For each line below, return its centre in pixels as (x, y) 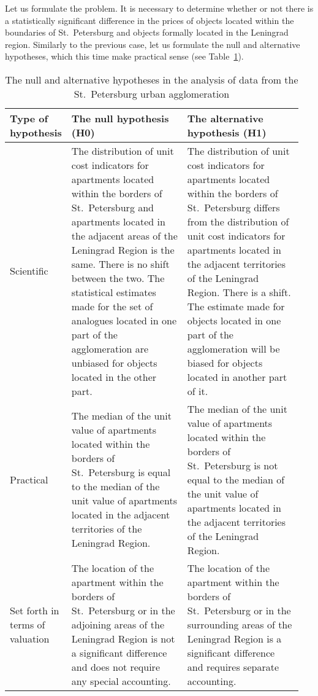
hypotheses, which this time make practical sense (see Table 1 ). (124, 56)
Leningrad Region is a (234, 638)
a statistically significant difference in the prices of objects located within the (150, 20)
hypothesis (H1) (227, 132)
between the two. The (118, 278)
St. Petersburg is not (233, 465)
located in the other (114, 377)
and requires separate (233, 667)
